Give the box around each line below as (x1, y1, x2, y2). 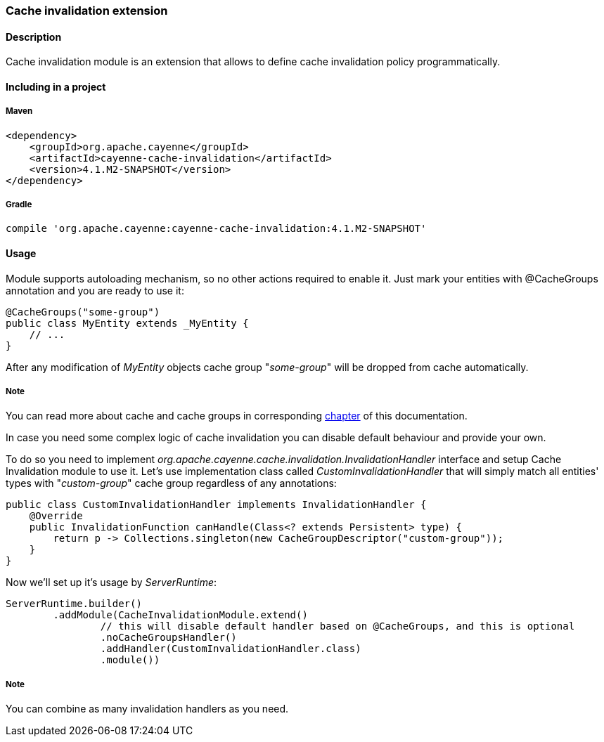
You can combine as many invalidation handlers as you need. (6, 703, 289, 715)
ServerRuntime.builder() (6, 598, 142, 610)
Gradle (6, 200, 32, 209)
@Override (29, 510, 83, 522)
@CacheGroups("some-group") (6, 306, 160, 318)
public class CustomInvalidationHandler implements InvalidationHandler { (6, 499, 427, 511)
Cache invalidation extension (6, 4, 168, 18)
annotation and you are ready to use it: (6, 284, 184, 297)
